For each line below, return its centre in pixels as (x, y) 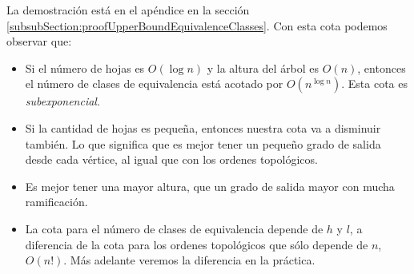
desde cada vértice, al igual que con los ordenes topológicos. (171, 159)
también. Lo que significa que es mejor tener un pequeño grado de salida (203, 143)
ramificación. (56, 202)
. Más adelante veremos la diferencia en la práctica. (189, 260)
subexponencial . (62, 101)
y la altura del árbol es (263, 68)
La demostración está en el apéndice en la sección (128, 10)
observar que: (39, 41)
